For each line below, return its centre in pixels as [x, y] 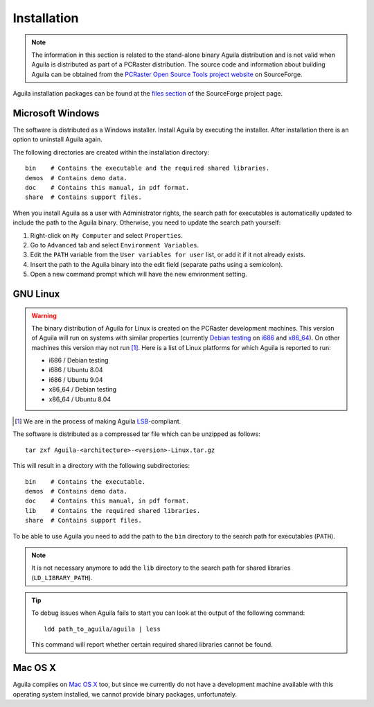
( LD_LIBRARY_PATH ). [62, 577]
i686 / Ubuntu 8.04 [76, 370]
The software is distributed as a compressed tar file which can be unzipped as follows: [137, 434]
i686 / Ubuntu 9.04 [76, 379]
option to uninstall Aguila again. [58, 139]
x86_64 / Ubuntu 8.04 [80, 399]
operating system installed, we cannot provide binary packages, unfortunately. [125, 694]
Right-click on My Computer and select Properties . [107, 235]
